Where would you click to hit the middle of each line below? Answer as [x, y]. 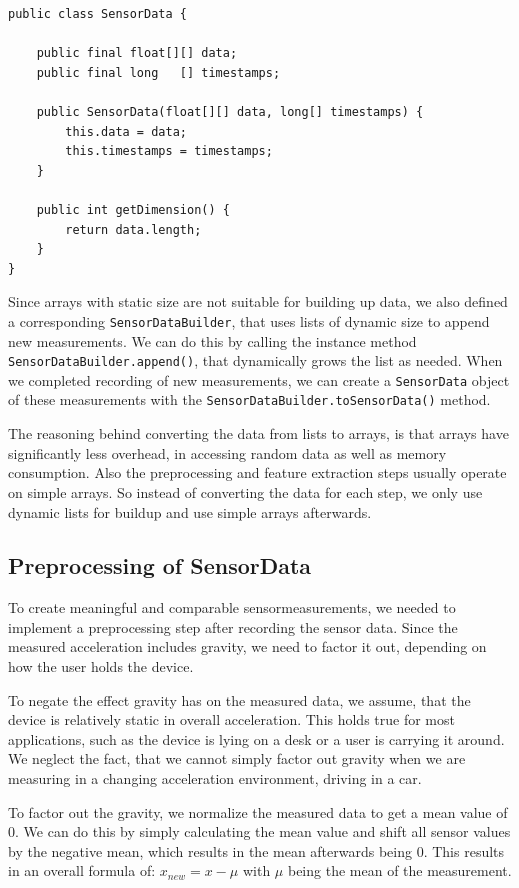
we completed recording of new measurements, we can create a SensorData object [259, 379]
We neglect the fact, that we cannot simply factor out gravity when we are [237, 758]
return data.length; [133, 229]
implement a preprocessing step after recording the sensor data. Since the [233, 626]
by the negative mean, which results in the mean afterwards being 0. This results [256, 850]
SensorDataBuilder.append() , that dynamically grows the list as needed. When [255, 360]
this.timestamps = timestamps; [169, 151]
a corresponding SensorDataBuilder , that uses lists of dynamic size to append [249, 320]
